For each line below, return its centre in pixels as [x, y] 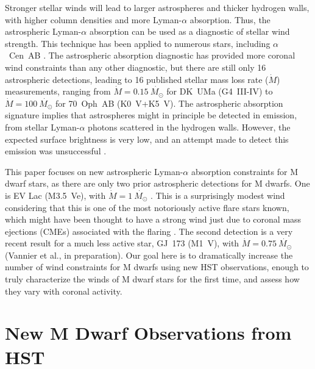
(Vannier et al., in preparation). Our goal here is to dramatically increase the [149, 255]
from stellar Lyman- [42, 127]
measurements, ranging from [58, 91]
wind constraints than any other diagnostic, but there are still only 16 [136, 67]
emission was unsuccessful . [56, 151]
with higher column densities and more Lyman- [94, 19]
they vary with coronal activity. [64, 291]
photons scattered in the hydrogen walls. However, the [189, 127]
